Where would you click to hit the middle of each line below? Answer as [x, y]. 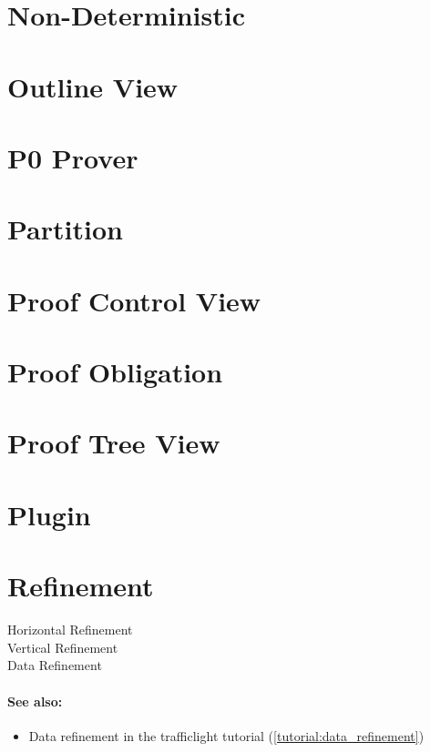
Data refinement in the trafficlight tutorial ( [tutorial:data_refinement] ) [226, 735]
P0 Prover [73, 157]
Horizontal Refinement [70, 630]
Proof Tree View [114, 443]
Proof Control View [134, 300]
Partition [65, 229]
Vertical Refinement [63, 647]
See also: [35, 701]
